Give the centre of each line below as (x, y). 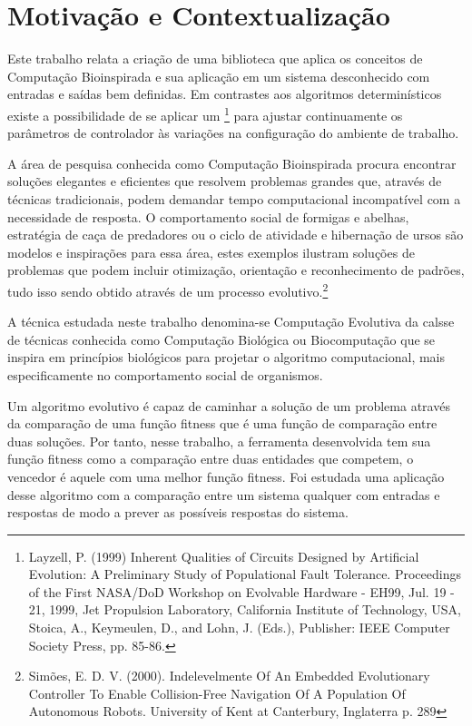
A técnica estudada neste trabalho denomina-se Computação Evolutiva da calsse (231, 322)
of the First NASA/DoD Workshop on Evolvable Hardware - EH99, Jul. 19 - (241, 591)
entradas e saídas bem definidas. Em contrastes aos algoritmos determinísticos (225, 94)
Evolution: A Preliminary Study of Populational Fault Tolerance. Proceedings (245, 574)
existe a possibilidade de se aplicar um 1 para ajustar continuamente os (205, 113)
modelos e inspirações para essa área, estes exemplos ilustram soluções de (211, 252)
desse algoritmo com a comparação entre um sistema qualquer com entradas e (224, 494)
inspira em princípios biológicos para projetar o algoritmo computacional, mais (226, 357)
